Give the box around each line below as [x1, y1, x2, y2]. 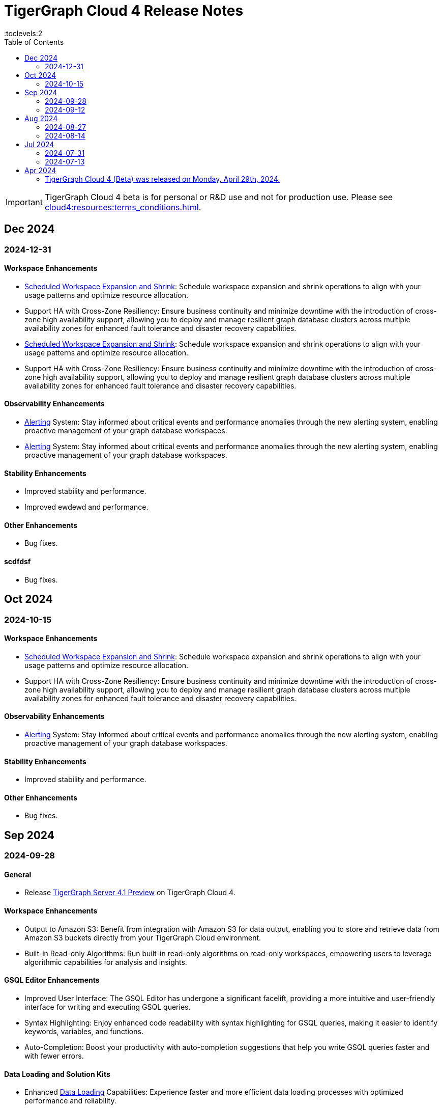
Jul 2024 [24, 140, 54, 149]
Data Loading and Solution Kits [4, 1069, 110, 1078]
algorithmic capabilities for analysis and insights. [24, 957, 187, 966]
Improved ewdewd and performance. [24, 503, 149, 512]
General [4, 870, 32, 879]
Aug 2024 [24, 114, 58, 123]
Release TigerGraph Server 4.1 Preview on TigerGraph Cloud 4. [24, 888, 235, 897]
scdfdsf [4, 557, 31, 566]
